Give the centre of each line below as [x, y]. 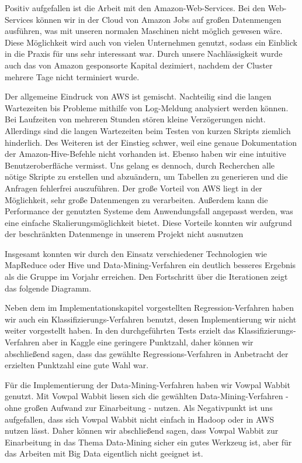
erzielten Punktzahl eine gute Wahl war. [77, 365]
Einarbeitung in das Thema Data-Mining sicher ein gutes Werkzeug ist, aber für [148, 442]
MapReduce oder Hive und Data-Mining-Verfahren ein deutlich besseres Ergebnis [150, 265]
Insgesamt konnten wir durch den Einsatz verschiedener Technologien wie [136, 253]
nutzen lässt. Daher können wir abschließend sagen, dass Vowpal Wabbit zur [142, 431]
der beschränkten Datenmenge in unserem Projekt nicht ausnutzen [124, 234]
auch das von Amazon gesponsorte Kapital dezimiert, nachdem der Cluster [139, 65]
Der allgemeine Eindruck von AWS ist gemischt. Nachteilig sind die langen [138, 96]
